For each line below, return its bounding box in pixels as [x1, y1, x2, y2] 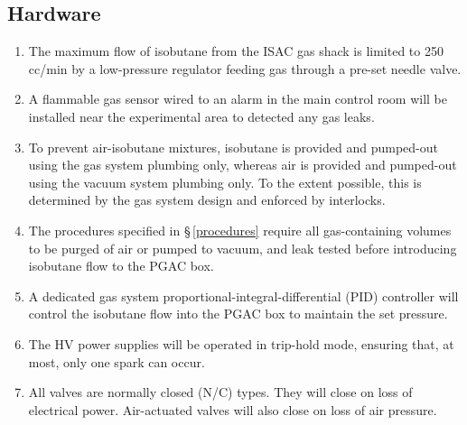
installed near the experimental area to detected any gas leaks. [28, 106, 375, 125]
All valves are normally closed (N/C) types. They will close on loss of [28, 383, 413, 402]
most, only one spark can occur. [28, 352, 205, 371]
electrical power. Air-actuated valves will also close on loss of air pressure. [28, 400, 437, 419]
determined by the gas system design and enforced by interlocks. [28, 190, 386, 209]
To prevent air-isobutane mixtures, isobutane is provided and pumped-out [28, 137, 438, 156]
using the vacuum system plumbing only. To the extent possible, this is [28, 172, 422, 191]
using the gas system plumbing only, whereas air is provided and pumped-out [28, 155, 457, 174]
